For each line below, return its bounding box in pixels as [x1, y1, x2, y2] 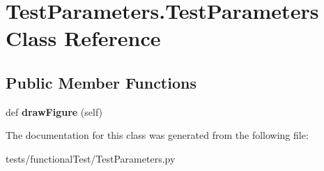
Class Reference [6, 24, 161, 52]
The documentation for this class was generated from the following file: [6, 128, 309, 142]
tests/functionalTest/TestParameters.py [6, 151, 176, 165]
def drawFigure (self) [6, 104, 103, 119]
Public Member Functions [6, 71, 196, 93]
